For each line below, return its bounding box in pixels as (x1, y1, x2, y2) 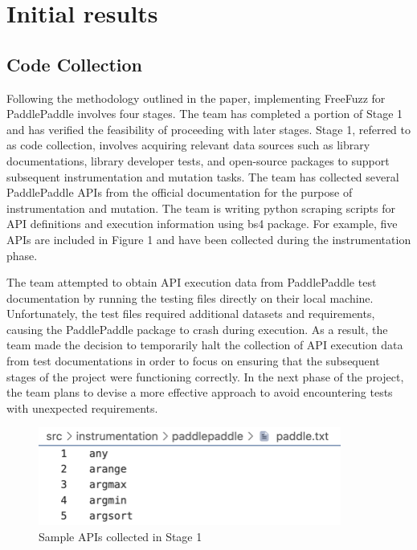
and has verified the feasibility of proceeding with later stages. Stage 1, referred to (6, 120, 411, 137)
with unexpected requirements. (6, 399, 158, 416)
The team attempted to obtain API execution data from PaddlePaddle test (6, 274, 377, 291)
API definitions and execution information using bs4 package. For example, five (6, 215, 398, 232)
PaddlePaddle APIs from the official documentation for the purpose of (6, 184, 353, 201)
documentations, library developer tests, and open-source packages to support (6, 152, 390, 169)
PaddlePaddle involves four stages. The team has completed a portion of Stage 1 (6, 105, 403, 122)
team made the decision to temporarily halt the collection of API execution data (6, 336, 403, 353)
